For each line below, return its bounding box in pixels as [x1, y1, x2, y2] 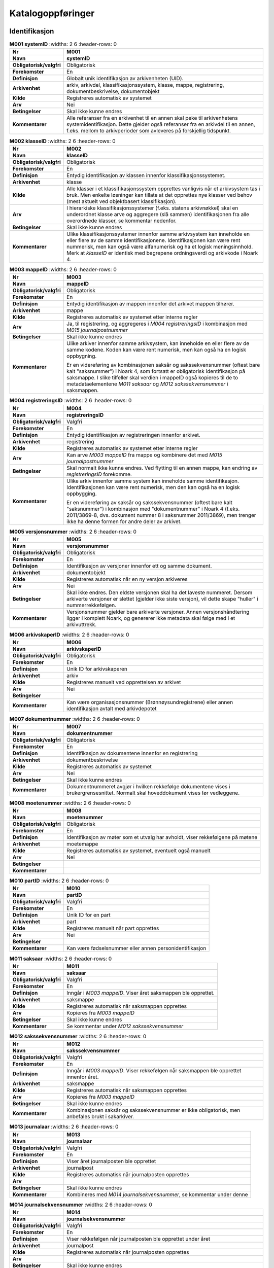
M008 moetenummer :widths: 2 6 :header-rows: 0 [9, 799, 131, 806]
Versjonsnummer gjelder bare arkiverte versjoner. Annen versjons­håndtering [66, 608, 250, 615]
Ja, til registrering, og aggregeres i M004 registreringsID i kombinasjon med [66, 320, 248, 327]
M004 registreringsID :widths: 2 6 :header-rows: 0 [9, 397, 132, 404]
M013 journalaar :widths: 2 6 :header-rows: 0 [9, 1123, 119, 1131]
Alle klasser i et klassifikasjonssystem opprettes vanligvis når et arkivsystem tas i [66, 185, 260, 192]
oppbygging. [66, 490, 97, 497]
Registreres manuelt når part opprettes [66, 925, 159, 932]
